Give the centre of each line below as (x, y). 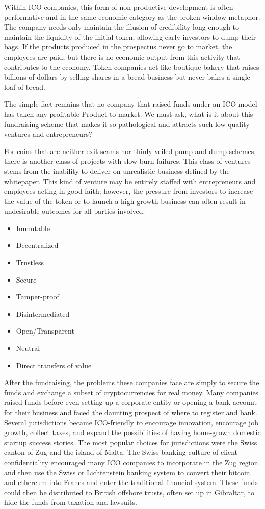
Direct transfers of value (54, 365)
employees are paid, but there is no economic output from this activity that (122, 56)
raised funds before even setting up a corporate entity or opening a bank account (130, 402)
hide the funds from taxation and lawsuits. (71, 502)
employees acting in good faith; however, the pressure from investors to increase (129, 191)
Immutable (33, 228)
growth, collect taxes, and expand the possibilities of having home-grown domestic (132, 432)
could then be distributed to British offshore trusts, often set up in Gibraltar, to (129, 492)
